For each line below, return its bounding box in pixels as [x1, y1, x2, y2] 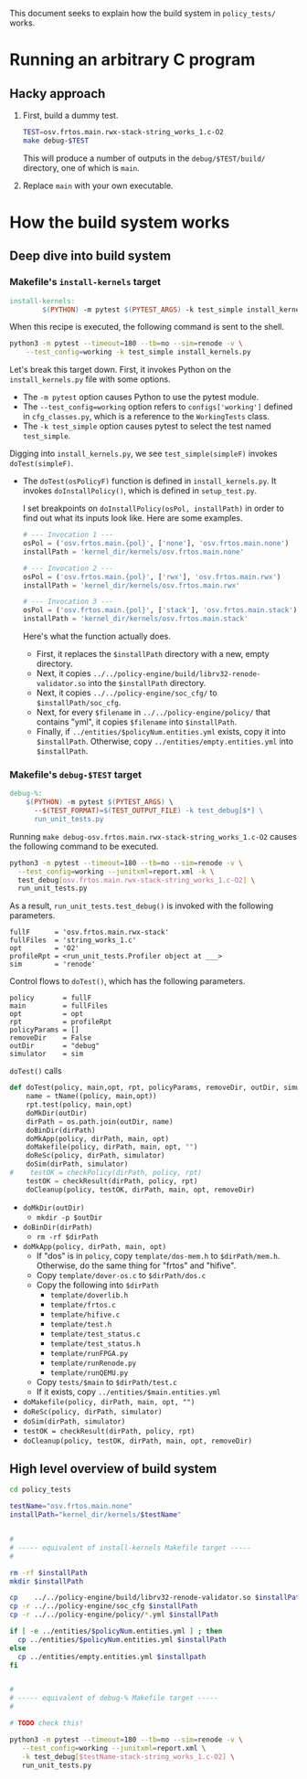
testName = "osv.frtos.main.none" [9, 1502, 132, 1511]
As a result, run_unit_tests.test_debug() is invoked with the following [9, 900, 274, 912]
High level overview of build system [9, 1461, 217, 1477]
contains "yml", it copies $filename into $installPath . [36, 716, 238, 727]
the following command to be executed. [9, 841, 159, 852]
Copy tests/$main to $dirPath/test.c [36, 1376, 178, 1387]
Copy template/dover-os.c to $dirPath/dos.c [36, 1269, 206, 1280]
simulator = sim [9, 1050, 84, 1059]
